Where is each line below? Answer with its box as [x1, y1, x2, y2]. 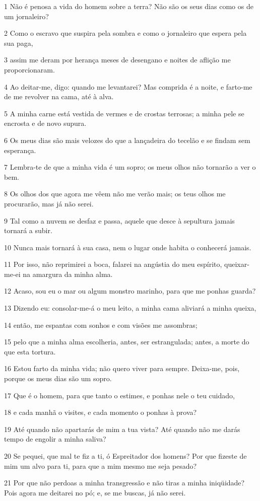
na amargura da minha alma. [23, 268, 113, 279]
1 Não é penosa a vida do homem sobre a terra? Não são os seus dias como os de [4, 1, 253, 11]
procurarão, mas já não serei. [4, 198, 94, 208]
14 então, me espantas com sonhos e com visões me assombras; [4, 319, 198, 330]
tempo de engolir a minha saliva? [4, 434, 106, 444]
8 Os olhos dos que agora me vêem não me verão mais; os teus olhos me [4, 188, 226, 199]
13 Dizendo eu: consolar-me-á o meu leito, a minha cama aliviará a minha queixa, [4, 303, 256, 313]
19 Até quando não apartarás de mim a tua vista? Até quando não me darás [4, 423, 240, 434]
